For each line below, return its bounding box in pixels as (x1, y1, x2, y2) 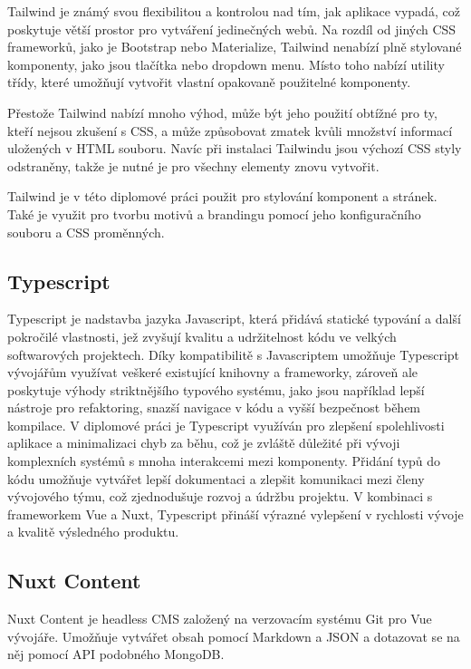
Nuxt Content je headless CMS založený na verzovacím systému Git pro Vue (7, 609, 432, 628)
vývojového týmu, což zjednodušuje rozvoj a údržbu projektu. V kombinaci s (7, 487, 433, 506)
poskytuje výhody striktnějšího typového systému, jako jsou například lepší (7, 380, 425, 399)
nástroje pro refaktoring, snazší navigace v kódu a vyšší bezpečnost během (7, 398, 421, 417)
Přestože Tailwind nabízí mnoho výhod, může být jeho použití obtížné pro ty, (7, 102, 437, 121)
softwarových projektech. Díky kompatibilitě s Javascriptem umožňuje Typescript (7, 344, 460, 364)
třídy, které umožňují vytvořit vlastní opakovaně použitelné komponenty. (7, 73, 411, 92)
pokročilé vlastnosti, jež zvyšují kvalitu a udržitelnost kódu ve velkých (7, 326, 397, 345)
